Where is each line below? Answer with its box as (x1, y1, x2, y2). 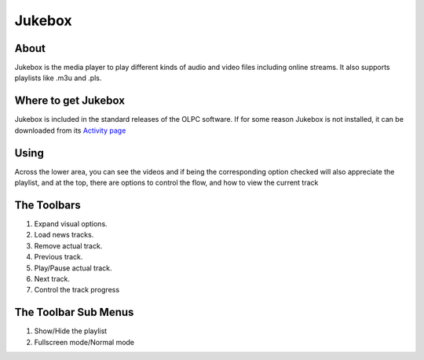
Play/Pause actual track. (34, 263, 113, 273)
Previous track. (34, 252, 83, 262)
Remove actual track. (34, 241, 103, 251)
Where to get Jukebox (14, 94, 126, 108)
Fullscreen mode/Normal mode (34, 337, 135, 347)
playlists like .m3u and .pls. (14, 73, 102, 83)
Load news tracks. (34, 230, 94, 240)
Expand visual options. (34, 219, 108, 228)
